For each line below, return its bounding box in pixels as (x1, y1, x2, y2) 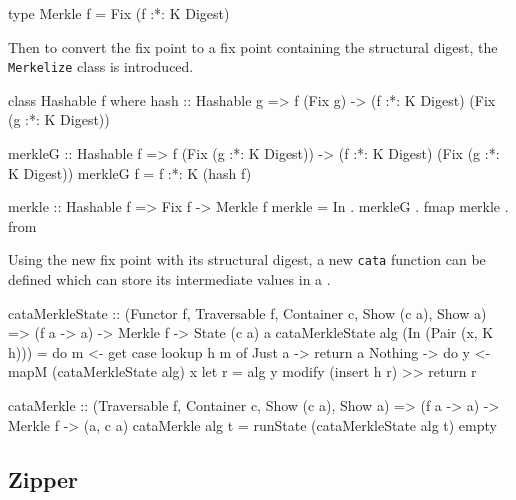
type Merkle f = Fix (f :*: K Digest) (8, 3, 230, 23)
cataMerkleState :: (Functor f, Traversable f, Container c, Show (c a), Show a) (8, 302, 487, 323)
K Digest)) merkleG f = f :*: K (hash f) (8, 162, 252, 183)
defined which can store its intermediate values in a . (8, 269, 331, 290)
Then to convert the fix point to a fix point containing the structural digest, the (8, 36, 498, 57)
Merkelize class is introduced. (8, 56, 194, 77)
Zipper (8, 463, 78, 494)
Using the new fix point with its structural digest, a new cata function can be (8, 249, 486, 270)
